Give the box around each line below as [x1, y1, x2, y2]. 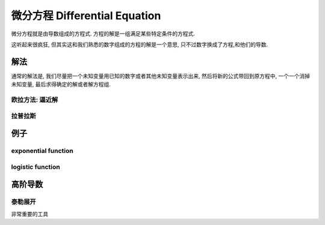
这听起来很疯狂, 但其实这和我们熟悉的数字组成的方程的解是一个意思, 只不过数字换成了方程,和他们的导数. [11, 41, 268, 48]
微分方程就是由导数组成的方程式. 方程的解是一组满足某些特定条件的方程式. [11, 30, 196, 37]
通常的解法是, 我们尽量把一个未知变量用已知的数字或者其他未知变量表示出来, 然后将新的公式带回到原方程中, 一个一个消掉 [11, 72, 310, 79]
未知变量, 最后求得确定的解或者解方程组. [11, 81, 111, 88]
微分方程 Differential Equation [11, 9, 161, 22]
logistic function [11, 163, 60, 171]
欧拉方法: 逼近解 [11, 96, 58, 104]
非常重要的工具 [11, 210, 48, 217]
